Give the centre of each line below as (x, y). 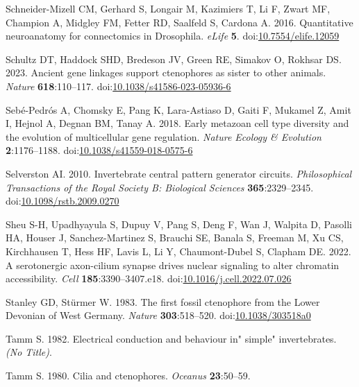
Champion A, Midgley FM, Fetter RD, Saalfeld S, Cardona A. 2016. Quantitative (179, 22)
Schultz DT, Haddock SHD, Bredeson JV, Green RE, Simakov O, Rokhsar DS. (174, 59)
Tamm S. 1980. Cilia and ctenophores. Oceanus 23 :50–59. (128, 376)
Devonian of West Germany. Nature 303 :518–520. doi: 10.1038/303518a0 (158, 315)
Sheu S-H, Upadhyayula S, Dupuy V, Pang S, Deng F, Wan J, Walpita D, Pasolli (179, 224)
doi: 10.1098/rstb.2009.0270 (62, 201)
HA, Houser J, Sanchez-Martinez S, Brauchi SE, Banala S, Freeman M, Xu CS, (175, 238)
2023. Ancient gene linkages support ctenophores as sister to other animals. (166, 72)
